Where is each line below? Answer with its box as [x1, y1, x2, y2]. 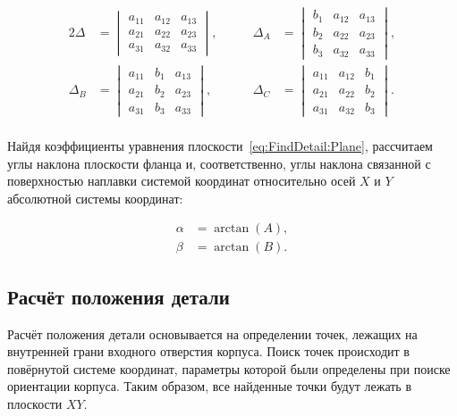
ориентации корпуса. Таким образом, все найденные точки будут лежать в [7, 377, 412, 395]
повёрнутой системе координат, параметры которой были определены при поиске [7, 359, 451, 378]
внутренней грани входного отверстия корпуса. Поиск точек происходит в [7, 342, 410, 361]
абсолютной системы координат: [7, 188, 183, 207]
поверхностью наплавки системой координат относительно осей [7, 171, 356, 190]
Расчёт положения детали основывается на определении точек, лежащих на [7, 324, 418, 343]
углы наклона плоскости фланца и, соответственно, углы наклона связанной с [7, 154, 431, 172]
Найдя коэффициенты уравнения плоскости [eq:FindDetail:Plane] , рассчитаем [7, 136, 433, 154]
